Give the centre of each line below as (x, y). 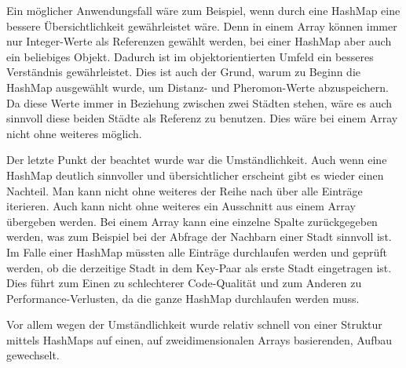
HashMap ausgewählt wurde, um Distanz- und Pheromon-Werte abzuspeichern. (198, 87)
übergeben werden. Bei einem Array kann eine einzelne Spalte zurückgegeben (192, 221)
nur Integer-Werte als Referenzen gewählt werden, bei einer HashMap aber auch (199, 41)
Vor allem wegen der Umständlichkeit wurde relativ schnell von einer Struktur (194, 324)
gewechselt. (33, 355)
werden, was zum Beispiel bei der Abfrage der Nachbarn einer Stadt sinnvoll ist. (199, 237)
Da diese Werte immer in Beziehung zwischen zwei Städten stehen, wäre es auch (199, 102)
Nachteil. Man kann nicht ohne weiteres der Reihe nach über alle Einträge (185, 190)
